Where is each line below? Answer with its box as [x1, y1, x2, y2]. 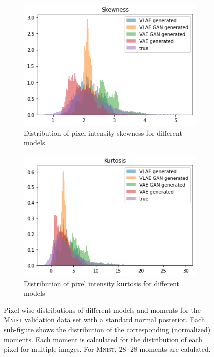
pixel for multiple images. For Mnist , [4, 344, 117, 354]
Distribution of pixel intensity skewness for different [24, 127, 182, 138]
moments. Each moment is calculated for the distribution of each [4, 334, 203, 344]
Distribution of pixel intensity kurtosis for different [24, 278, 180, 288]
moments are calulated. [139, 344, 211, 354]
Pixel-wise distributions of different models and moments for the [4, 304, 201, 315]
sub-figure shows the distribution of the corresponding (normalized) [4, 324, 211, 334]
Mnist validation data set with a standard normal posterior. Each [4, 314, 205, 325]
